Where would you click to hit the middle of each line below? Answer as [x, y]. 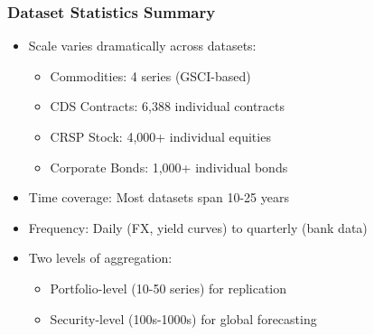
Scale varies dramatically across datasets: [142, 46]
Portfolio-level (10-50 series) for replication [168, 288]
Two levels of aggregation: [100, 258]
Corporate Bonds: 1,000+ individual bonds [169, 167]
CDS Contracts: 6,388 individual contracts [168, 106]
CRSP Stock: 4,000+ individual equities [160, 136]
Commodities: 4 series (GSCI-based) [150, 75]
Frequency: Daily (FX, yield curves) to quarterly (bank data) [198, 227]
